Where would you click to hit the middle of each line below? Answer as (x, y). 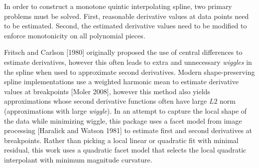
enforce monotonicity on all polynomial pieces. (75, 35)
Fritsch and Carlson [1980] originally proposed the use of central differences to (123, 52)
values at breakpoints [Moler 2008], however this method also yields (107, 91)
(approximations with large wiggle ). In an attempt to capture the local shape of (126, 110)
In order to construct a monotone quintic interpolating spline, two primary (118, 6)
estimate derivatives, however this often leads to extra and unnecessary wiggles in (128, 62)
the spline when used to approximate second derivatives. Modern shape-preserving (129, 72)
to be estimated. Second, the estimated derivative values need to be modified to (126, 26)
